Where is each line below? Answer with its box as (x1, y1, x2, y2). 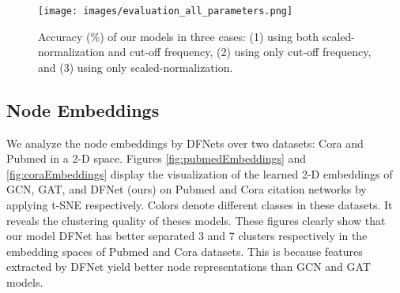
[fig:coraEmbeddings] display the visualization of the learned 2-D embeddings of (6, 165, 393, 182)
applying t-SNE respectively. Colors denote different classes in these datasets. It (6, 197, 393, 213)
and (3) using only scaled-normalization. (38, 58, 233, 75)
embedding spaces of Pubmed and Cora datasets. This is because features (6, 242, 363, 259)
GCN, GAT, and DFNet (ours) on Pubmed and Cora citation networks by (6, 181, 367, 197)
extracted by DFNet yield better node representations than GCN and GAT (6, 258, 371, 275)
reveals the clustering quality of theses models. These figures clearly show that (6, 212, 386, 228)
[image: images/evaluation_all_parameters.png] (38, 6, 293, 17)
